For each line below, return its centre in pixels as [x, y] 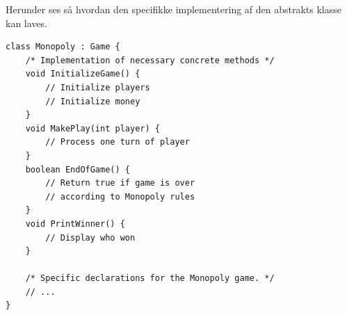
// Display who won [90, 237]
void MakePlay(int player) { [92, 128]
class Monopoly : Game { [63, 47]
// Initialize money [93, 101]
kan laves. [26, 23]
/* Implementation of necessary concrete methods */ [150, 60]
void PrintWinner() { [75, 224]
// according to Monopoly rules [120, 196]
